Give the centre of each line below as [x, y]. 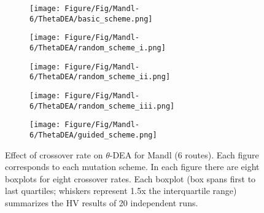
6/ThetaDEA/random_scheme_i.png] [98, 48]
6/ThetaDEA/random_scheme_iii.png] [102, 106]
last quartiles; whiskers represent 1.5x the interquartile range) [121, 191]
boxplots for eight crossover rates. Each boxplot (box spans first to [130, 178]
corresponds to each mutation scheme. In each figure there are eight [132, 167]
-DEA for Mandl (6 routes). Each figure [184, 154]
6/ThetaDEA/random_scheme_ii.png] [100, 77]
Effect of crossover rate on [54, 154]
